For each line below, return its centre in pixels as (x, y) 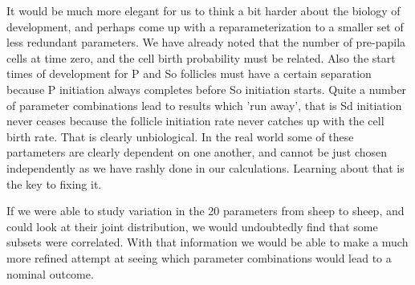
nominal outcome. (50, 273)
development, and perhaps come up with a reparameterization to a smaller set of (205, 26)
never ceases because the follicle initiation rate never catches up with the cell (195, 121)
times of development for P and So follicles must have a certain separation (189, 73)
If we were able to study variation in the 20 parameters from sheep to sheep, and (205, 211)
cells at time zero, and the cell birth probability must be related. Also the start (201, 57)
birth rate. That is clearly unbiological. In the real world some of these (180, 136)
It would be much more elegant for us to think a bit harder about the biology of (203, 10)
